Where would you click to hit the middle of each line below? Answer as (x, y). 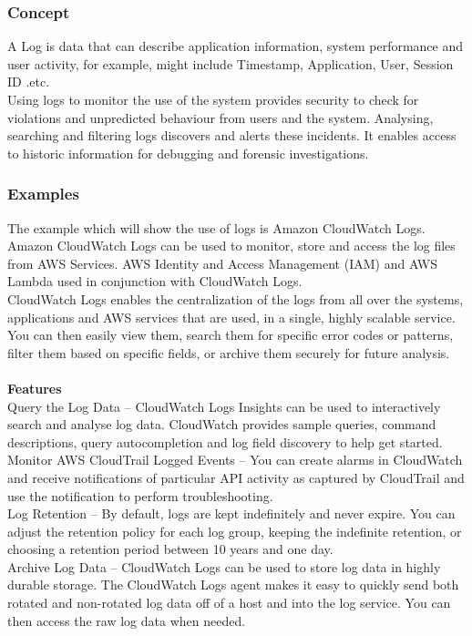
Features (35, 388)
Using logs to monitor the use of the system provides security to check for (213, 99)
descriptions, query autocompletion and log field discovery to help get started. (225, 441)
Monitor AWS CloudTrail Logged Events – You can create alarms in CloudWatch (235, 460)
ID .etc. (29, 82)
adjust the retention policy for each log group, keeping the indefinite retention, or (235, 531)
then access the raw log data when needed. (127, 620)
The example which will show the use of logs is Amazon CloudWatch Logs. (216, 227)
